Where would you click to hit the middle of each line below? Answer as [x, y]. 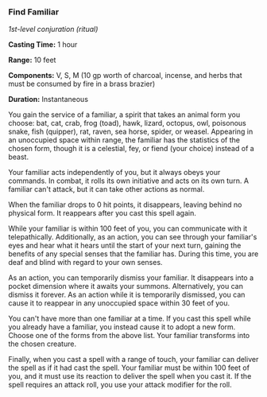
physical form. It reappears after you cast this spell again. [102, 213]
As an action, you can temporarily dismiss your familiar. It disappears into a [131, 278]
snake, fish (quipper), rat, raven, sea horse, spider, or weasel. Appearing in [131, 132]
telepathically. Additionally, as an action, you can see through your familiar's [133, 237]
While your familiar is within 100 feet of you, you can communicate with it [128, 228]
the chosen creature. [43, 344]
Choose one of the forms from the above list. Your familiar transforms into [129, 336]
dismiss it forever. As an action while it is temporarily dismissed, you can [127, 295]
